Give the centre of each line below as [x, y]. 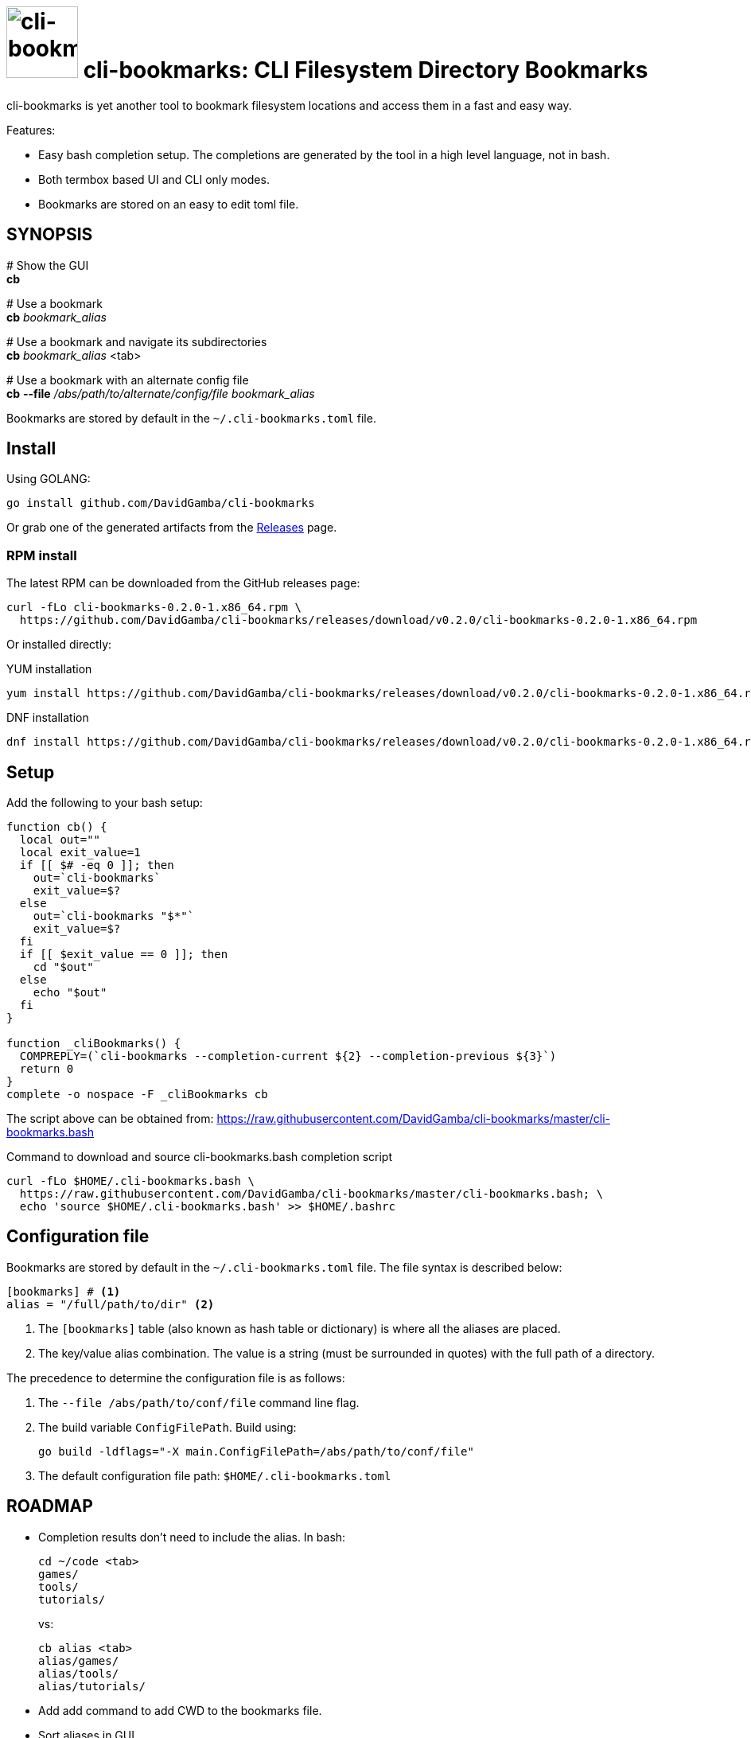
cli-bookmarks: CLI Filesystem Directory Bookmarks [366, 70]
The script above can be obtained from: [110, 1119]
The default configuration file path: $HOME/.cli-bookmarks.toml [215, 1475]
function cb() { [57, 827]
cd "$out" [63, 967]
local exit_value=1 [80, 853]
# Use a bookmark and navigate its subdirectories [137, 341]
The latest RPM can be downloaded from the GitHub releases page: [183, 583]
